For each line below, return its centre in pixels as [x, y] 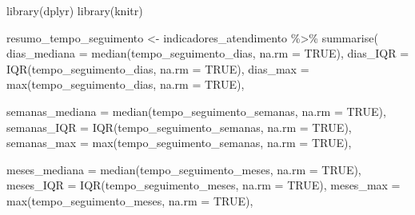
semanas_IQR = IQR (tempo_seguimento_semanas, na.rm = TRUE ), [179, 127]
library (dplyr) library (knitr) [75, 10]
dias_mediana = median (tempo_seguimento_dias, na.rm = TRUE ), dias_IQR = [208, 53]
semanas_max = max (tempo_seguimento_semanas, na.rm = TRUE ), [179, 143]
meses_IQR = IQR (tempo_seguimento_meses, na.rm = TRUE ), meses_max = [204, 185]
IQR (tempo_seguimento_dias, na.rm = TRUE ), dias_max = [158, 68]
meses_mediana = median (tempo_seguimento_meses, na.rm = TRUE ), [184, 169]
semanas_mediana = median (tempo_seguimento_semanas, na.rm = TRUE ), [196, 111]
